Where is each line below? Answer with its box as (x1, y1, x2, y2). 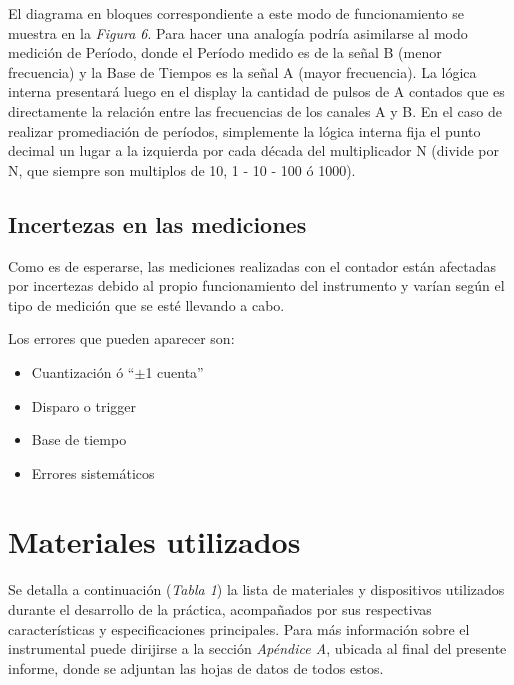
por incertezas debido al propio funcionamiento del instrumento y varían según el (8, 275, 505, 296)
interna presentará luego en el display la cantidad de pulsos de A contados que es (8, 81, 505, 102)
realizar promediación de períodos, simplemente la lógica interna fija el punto (8, 120, 481, 141)
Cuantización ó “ (31, 361, 135, 382)
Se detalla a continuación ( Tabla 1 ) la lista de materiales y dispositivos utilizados (8, 579, 505, 600)
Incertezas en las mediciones (8, 208, 307, 239)
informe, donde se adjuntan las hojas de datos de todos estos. (8, 657, 384, 678)
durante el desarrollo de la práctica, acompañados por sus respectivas (8, 599, 432, 620)
